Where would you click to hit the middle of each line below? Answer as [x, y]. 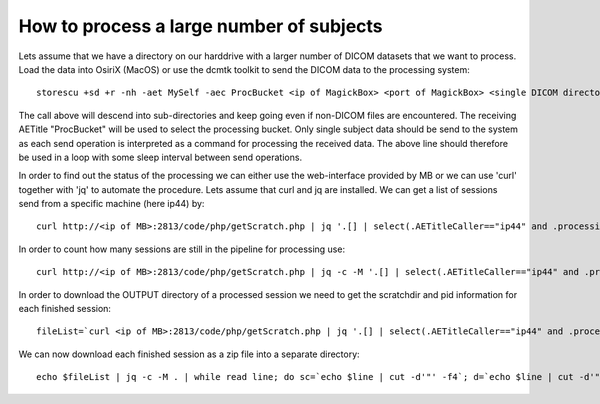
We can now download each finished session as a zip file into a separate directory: [189, 354]
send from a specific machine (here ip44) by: [111, 204]
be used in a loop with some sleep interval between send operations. [160, 157]
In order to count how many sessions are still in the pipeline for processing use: [181, 249]
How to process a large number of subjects [201, 26]
